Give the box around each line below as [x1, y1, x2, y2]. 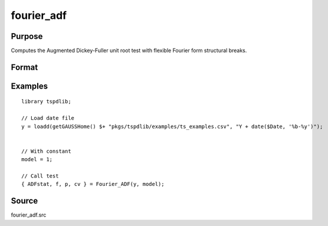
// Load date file [21, 115, 75, 122]
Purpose [11, 31, 43, 41]
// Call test [21, 173, 59, 179]
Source [11, 196, 38, 206]
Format [11, 62, 38, 72]
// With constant [21, 148, 71, 155]
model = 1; [21, 156, 53, 163]
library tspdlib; [21, 98, 71, 105]
